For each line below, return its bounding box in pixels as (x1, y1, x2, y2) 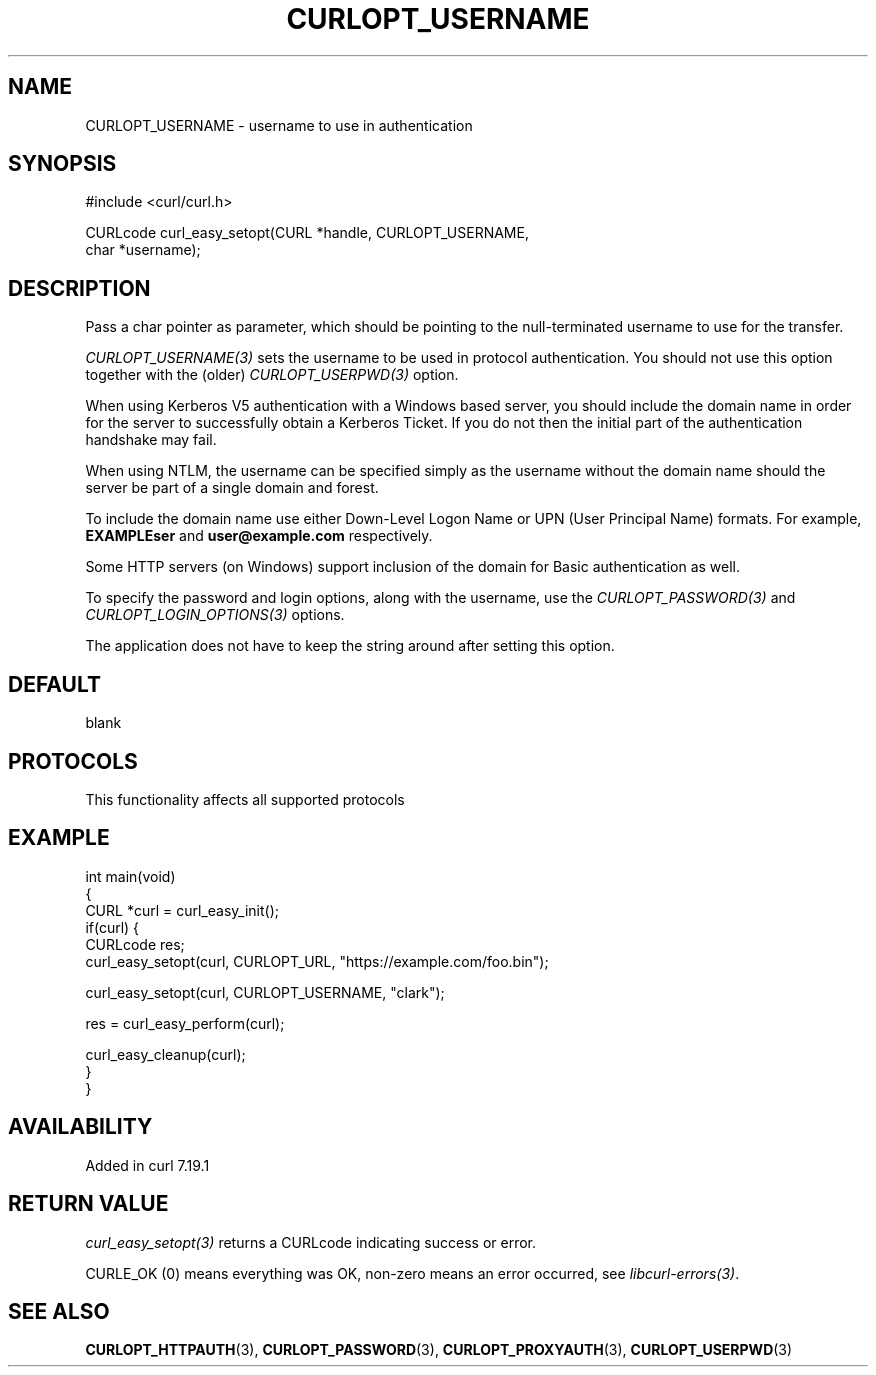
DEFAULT (8, 671, 101, 697)
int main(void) (85, 867, 176, 885)
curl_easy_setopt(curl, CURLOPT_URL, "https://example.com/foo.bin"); (85, 952, 549, 970)
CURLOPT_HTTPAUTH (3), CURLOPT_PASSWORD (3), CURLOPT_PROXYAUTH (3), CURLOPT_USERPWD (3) (85, 1341, 793, 1359)
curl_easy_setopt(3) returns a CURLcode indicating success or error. (85, 1233, 537, 1251)
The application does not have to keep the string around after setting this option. (85, 637, 615, 655)
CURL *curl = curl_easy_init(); (85, 901, 279, 919)
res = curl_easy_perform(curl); (85, 1014, 285, 1032)
